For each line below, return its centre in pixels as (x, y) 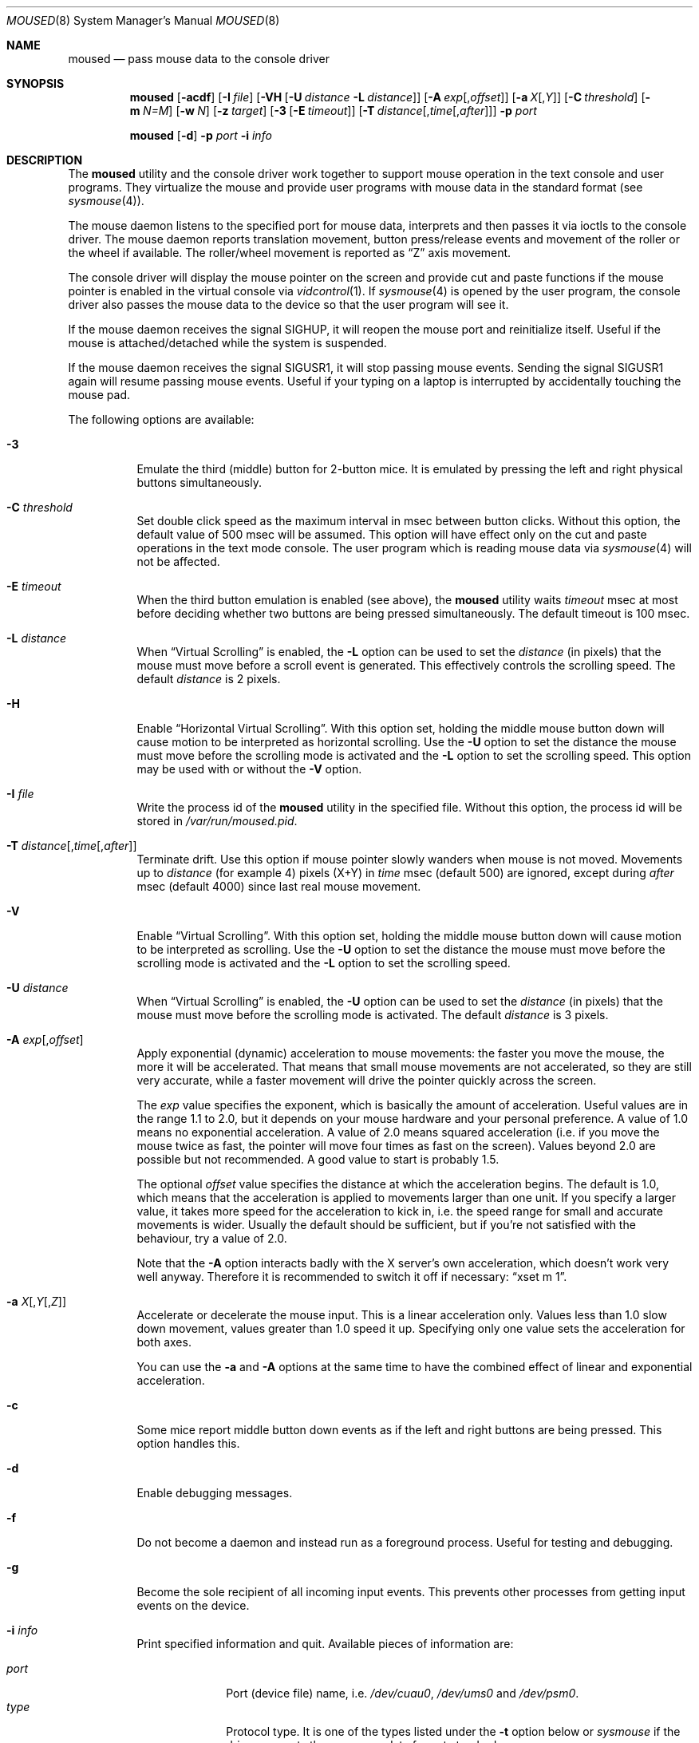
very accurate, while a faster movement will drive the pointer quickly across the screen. (367, 1080)
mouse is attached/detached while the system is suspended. (227, 343)
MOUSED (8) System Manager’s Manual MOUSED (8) (143, 20)
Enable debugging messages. (215, 1493)
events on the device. (193, 1605)
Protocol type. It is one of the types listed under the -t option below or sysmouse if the (453, 1731)
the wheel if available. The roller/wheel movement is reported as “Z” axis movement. (290, 253)
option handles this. (188, 1443)
